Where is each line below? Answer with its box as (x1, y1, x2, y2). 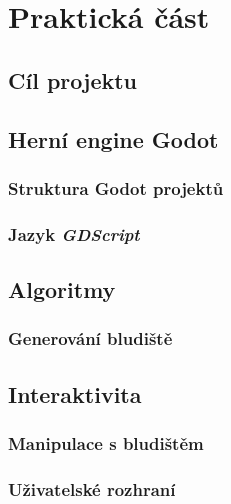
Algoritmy (8, 274, 116, 305)
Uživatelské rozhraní (8, 476, 176, 501)
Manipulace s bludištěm (8, 430, 204, 455)
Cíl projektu (8, 64, 138, 95)
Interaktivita (8, 378, 142, 409)
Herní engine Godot (8, 123, 219, 154)
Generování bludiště (8, 326, 173, 351)
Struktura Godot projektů (8, 175, 224, 200)
